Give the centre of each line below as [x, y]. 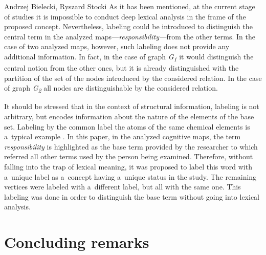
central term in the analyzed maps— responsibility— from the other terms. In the [130, 36]
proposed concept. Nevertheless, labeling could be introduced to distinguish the [128, 26]
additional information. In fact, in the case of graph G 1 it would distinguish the [129, 57]
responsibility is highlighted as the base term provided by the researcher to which [131, 146]
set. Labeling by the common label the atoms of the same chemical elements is [127, 126]
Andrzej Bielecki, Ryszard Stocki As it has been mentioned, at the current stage [130, 6]
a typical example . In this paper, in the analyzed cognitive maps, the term [123, 136]
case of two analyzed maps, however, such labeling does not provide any [117, 46]
